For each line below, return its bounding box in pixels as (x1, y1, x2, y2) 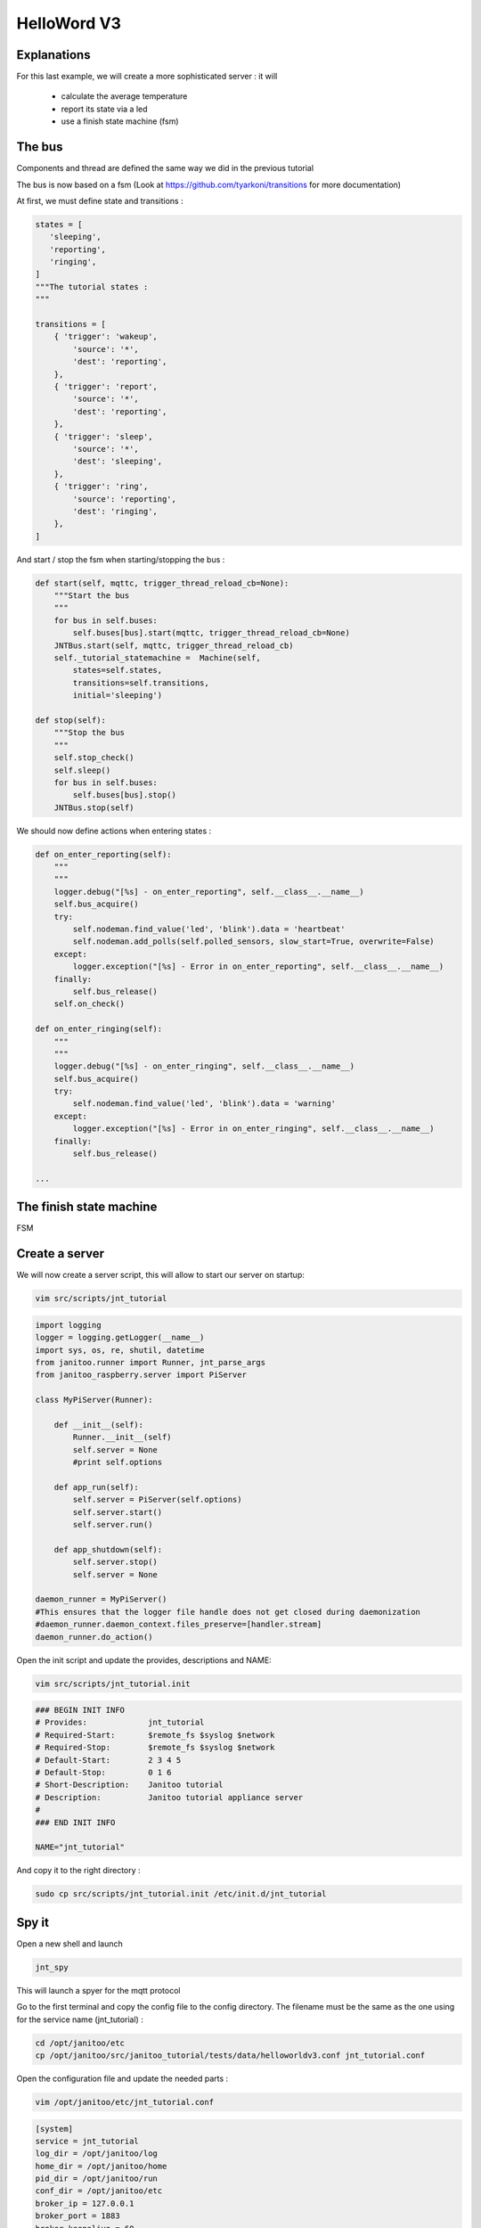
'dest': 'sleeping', (72, 456, 163, 467)
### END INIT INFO (35, 1817, 116, 1827)
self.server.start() (72, 1507, 163, 1517)
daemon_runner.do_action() (35, 1632, 153, 1642)
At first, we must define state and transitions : (16, 195, 183, 206)
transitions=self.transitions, (72, 677, 209, 688)
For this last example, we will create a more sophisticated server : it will (16, 71, 278, 82)
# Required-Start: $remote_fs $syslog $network (35, 1730, 275, 1740)
